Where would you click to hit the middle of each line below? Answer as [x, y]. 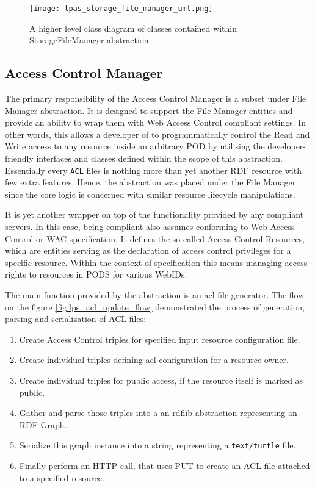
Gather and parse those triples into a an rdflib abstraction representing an [158, 413]
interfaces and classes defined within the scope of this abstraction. [159, 158]
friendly [19, 158]
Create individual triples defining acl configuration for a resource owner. [154, 360]
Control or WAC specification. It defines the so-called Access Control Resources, [155, 238]
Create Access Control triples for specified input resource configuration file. [160, 339]
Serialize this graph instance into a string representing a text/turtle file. [157, 445]
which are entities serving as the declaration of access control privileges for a [148, 250]
